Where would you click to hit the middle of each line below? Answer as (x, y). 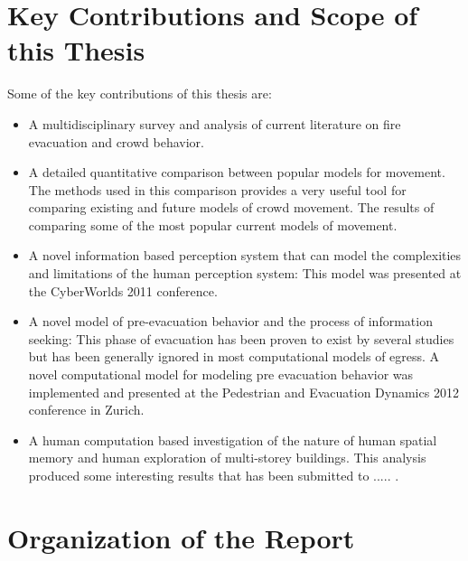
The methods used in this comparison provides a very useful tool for (217, 189)
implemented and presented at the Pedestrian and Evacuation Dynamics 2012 (243, 392)
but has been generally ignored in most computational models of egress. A (234, 356)
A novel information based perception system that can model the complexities (245, 255)
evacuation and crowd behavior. (116, 141)
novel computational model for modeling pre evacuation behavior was (221, 374)
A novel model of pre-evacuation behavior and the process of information (230, 321)
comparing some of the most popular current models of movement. (213, 224)
